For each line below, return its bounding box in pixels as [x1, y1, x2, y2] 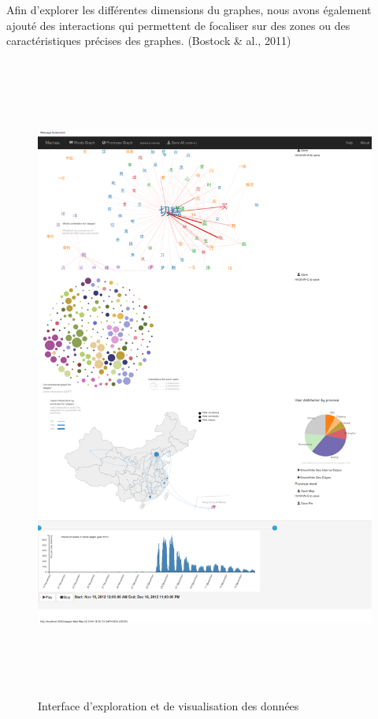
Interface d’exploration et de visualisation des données [38, 697, 299, 713]
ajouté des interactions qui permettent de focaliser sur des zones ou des [6, 17, 350, 33]
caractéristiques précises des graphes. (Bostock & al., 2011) [6, 32, 291, 49]
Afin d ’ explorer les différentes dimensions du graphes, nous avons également [6, 2, 372, 17]
